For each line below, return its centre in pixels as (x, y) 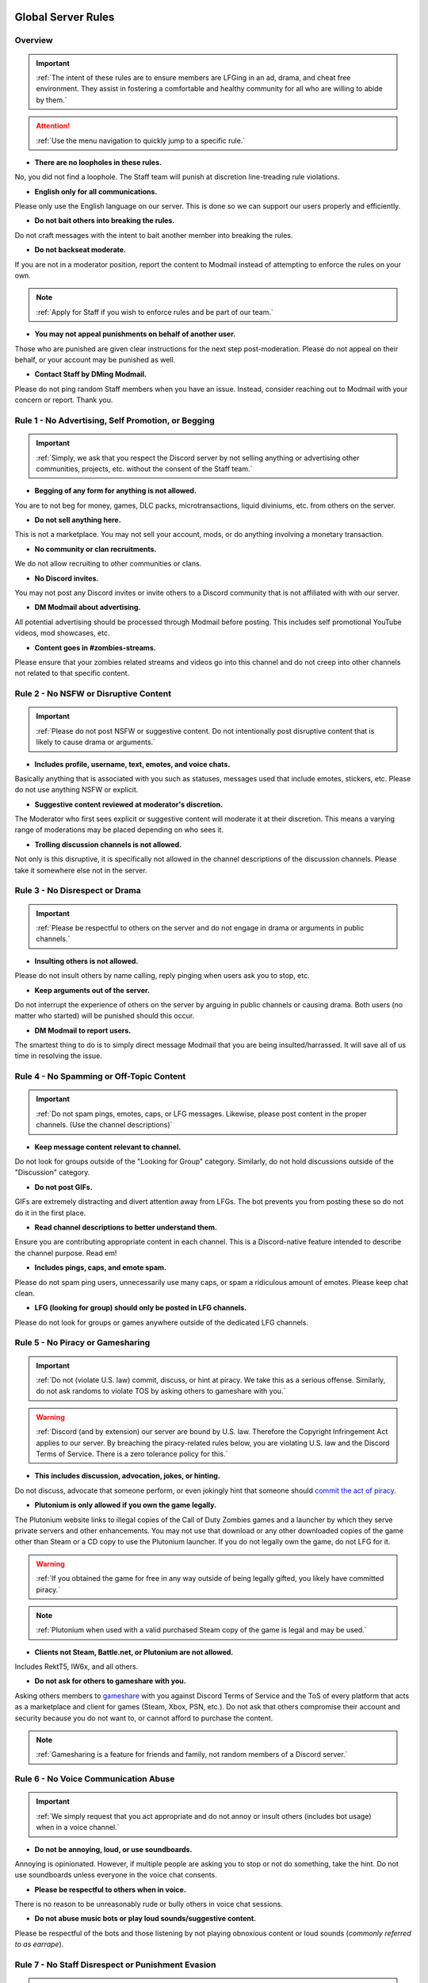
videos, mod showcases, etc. (62, 633)
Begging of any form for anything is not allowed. (116, 491)
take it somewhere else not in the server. (81, 870)
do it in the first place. (50, 1213)
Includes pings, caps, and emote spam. (100, 1268)
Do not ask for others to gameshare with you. (110, 1681)
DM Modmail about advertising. (88, 608)
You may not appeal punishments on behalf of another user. (135, 334)
